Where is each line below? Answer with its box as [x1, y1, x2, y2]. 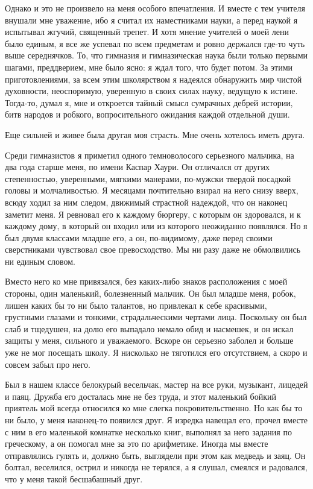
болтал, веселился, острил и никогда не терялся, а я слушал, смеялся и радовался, [5, 461, 308, 473]
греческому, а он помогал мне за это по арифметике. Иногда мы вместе [5, 437, 268, 450]
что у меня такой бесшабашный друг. [5, 472, 143, 485]
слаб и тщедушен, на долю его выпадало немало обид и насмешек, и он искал [5, 322, 294, 335]
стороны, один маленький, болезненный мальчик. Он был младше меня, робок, [5, 287, 296, 300]
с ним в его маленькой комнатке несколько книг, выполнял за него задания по [5, 425, 292, 438]
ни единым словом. [5, 254, 75, 267]
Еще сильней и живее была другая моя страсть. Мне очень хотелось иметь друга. [5, 128, 305, 140]
